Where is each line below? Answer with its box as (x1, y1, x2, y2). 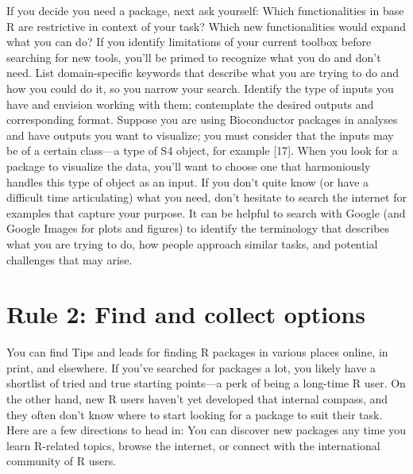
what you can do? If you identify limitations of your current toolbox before (6, 33, 372, 50)
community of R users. (6, 453, 117, 469)
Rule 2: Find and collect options (6, 298, 365, 330)
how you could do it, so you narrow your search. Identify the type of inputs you (6, 79, 394, 96)
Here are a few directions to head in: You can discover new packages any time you (6, 422, 407, 438)
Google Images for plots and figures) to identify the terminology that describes (6, 220, 390, 237)
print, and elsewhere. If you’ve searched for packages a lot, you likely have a (6, 359, 376, 376)
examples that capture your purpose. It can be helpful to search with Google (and (6, 204, 406, 221)
